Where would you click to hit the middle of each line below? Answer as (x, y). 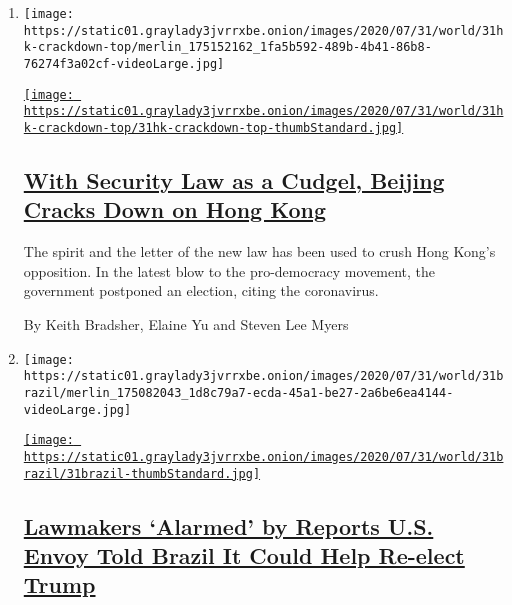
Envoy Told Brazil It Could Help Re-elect (244, 554)
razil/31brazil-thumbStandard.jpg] (142, 473)
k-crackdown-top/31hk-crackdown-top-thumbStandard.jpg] (213, 127)
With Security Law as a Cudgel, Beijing (234, 179)
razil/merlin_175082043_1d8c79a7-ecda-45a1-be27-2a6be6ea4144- (238, 392)
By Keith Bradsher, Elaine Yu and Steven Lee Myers (186, 323)
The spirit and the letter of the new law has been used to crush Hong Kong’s (259, 251)
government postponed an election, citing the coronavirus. (201, 290)
